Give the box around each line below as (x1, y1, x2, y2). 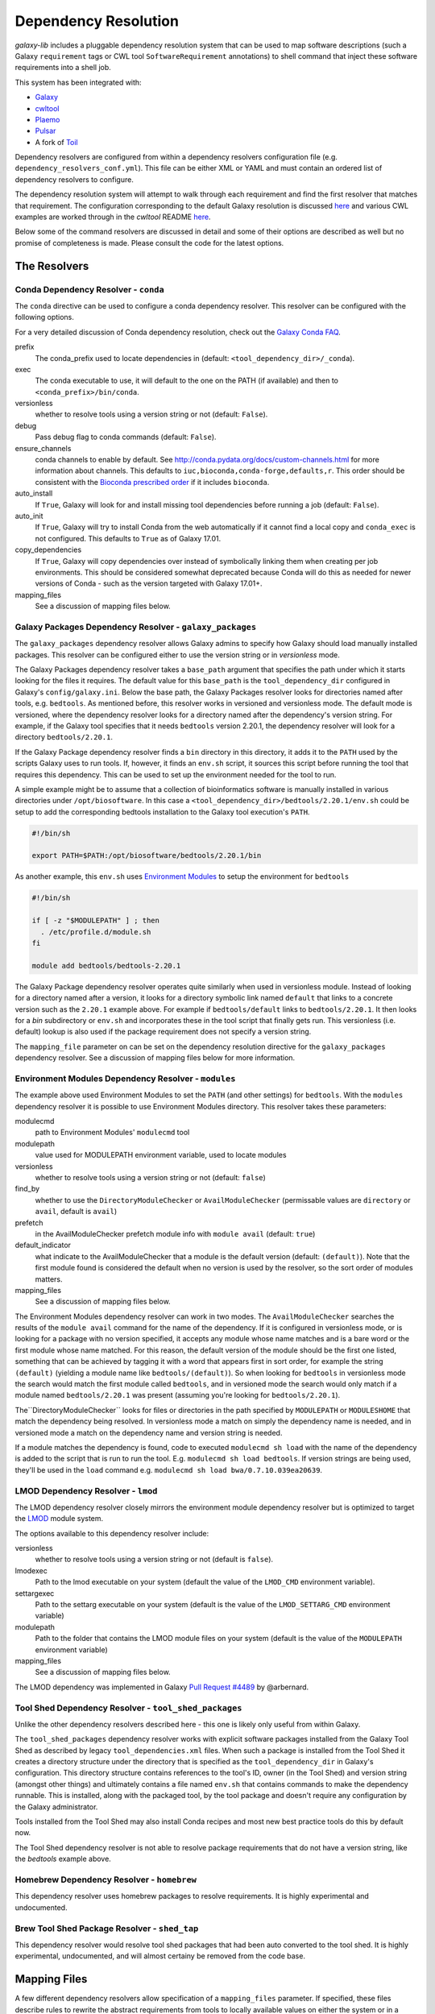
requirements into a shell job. (14, 63, 112, 73)
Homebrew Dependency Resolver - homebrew (14, 1874, 197, 1885)
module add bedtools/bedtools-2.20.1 (31, 961, 181, 970)
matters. (35, 1274, 64, 1284)
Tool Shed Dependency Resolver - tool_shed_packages (14, 1702, 242, 1714)
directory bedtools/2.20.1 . (14, 732, 113, 742)
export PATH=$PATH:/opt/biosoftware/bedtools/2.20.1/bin (31, 851, 262, 860)
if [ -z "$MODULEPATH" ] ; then (31, 916, 160, 926)
